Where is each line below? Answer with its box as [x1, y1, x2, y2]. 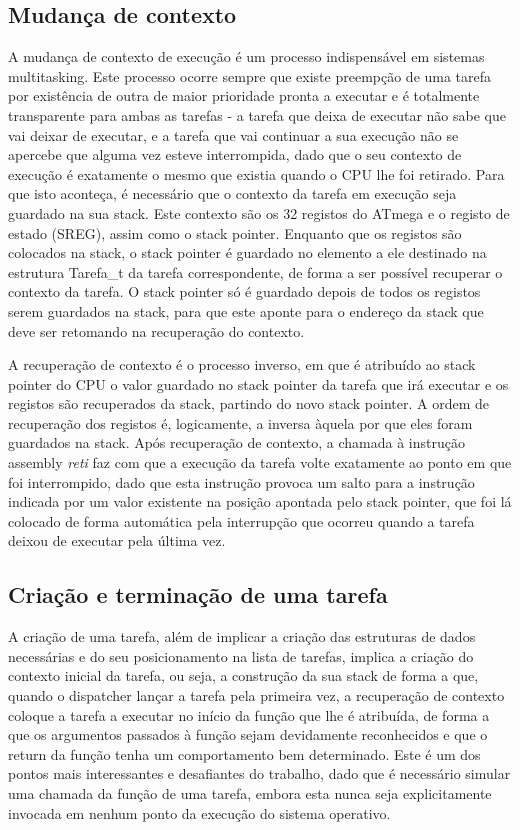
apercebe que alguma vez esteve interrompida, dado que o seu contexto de [8, 144, 462, 165]
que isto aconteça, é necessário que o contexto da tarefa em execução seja [8, 183, 457, 204]
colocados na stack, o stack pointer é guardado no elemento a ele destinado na [8, 242, 487, 263]
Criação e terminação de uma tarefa [8, 579, 388, 610]
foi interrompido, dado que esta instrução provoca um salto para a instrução [8, 471, 475, 492]
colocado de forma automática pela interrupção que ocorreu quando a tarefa [8, 510, 475, 531]
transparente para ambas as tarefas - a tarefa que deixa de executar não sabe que [8, 104, 506, 125]
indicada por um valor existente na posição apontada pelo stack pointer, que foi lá [8, 491, 512, 512]
